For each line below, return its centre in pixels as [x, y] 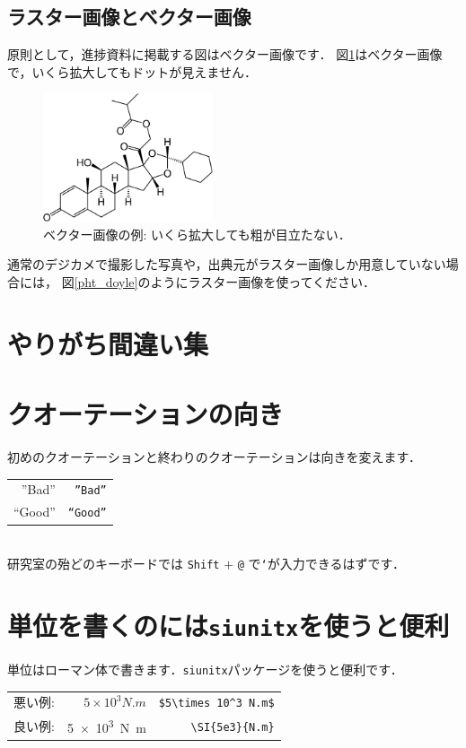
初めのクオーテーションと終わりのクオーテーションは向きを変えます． [214, 457]
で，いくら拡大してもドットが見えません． [132, 71]
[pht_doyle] [106, 282]
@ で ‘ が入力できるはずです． [321, 564]
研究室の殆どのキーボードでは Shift [114, 564]
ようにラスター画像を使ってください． [263, 282]
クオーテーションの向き [145, 414]
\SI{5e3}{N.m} [233, 728]
